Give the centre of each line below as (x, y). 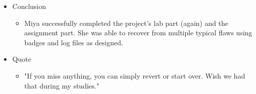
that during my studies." (62, 85)
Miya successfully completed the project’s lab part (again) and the (126, 23)
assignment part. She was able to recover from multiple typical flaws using (138, 33)
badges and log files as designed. (74, 42)
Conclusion (29, 6)
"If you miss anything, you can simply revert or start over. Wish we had (135, 75)
